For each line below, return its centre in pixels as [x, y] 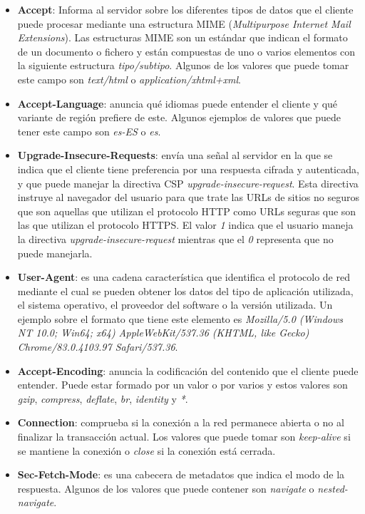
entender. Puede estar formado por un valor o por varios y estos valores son [182, 385]
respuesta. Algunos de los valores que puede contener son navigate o [166, 488]
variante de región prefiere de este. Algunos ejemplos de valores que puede [179, 117]
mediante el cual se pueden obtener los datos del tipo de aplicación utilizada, [185, 291]
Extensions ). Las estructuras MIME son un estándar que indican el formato [182, 37]
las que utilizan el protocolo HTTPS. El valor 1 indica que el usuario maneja [185, 225]
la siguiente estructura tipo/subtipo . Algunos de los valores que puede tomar [183, 65]
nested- [333, 488]
